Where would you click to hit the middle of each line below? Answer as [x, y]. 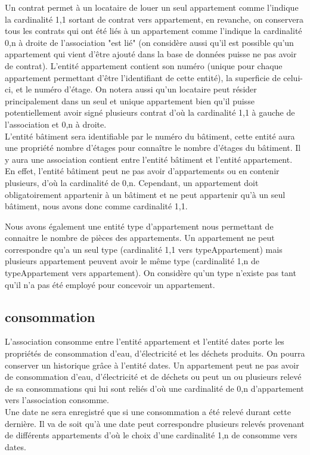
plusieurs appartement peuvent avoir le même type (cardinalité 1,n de [132, 261]
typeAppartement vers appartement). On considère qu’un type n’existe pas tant [151, 273]
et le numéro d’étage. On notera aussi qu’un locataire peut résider [136, 89]
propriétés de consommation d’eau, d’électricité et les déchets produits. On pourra [155, 353]
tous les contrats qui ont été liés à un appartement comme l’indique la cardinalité [154, 31]
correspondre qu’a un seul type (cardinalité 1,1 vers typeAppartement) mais [144, 249]
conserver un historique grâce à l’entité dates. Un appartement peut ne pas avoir [152, 365]
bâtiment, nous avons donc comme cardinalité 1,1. [96, 206]
